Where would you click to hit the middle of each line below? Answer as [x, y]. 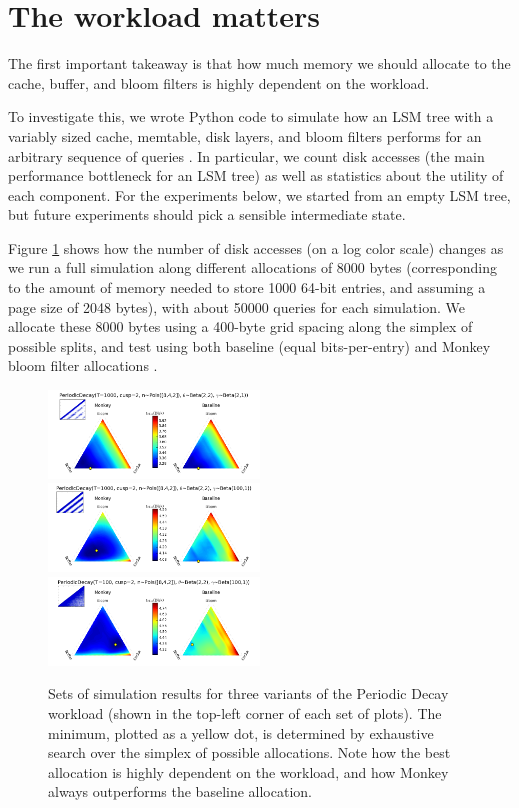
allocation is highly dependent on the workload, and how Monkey [248, 771]
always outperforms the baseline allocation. [180, 791]
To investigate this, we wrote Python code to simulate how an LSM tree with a [251, 116]
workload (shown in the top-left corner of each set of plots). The [245, 712]
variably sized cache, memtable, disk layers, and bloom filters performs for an [245, 135]
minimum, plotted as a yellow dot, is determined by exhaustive [241, 732]
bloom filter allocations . [83, 365]
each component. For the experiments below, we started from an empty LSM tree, [259, 194]
